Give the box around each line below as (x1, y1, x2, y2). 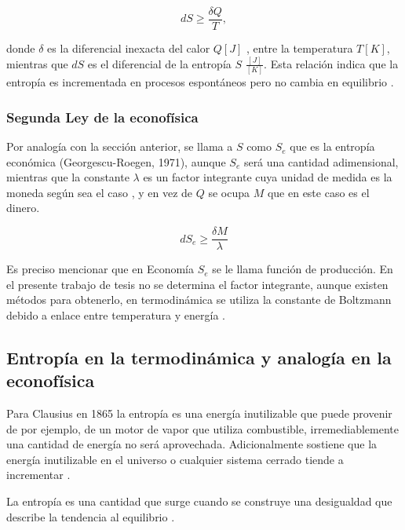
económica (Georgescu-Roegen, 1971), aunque (6, 153, 226, 170)
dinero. (6, 199, 40, 216)
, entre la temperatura (246, 40, 353, 57)
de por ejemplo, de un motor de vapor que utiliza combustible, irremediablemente (6, 420, 399, 437)
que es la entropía (290, 138, 375, 155)
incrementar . (6, 466, 71, 483)
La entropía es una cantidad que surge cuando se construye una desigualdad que (6, 493, 392, 510)
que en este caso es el (267, 184, 370, 200)
